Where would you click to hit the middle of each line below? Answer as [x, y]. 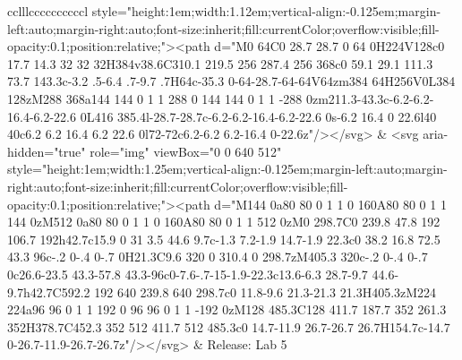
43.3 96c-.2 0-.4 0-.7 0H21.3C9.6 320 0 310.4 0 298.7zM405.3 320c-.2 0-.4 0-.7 [218, 257]
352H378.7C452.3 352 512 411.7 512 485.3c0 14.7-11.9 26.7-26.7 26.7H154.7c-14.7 [229, 326]
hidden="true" [47, 151]
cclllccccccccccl [48, 11]
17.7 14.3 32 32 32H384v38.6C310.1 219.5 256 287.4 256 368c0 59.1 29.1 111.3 [220, 63]
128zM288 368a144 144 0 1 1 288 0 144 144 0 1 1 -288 [155, 98]
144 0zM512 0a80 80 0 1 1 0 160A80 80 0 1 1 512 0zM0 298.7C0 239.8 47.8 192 [224, 222]
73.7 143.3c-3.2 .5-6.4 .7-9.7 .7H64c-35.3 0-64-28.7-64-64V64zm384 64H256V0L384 [231, 81]
